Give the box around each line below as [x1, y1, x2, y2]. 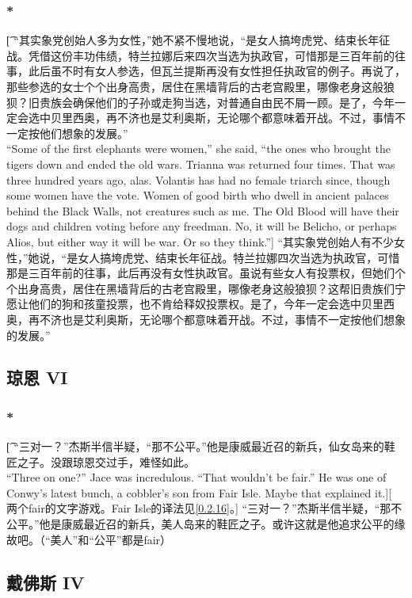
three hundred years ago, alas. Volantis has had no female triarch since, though [6, 171, 391, 188]
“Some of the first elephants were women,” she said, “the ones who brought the [6, 140, 391, 157]
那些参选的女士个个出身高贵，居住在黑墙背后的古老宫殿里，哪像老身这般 [6, 78, 383, 94]
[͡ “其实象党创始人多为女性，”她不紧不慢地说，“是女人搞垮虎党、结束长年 [6, 32, 380, 48]
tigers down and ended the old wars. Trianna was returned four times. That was [6, 155, 395, 172]
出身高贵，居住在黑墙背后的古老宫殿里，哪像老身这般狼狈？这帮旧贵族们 [17, 280, 395, 296]
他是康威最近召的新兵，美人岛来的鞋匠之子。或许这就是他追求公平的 [39, 516, 395, 532]
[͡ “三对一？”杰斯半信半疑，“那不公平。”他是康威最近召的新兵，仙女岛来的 [6, 438, 384, 455]
